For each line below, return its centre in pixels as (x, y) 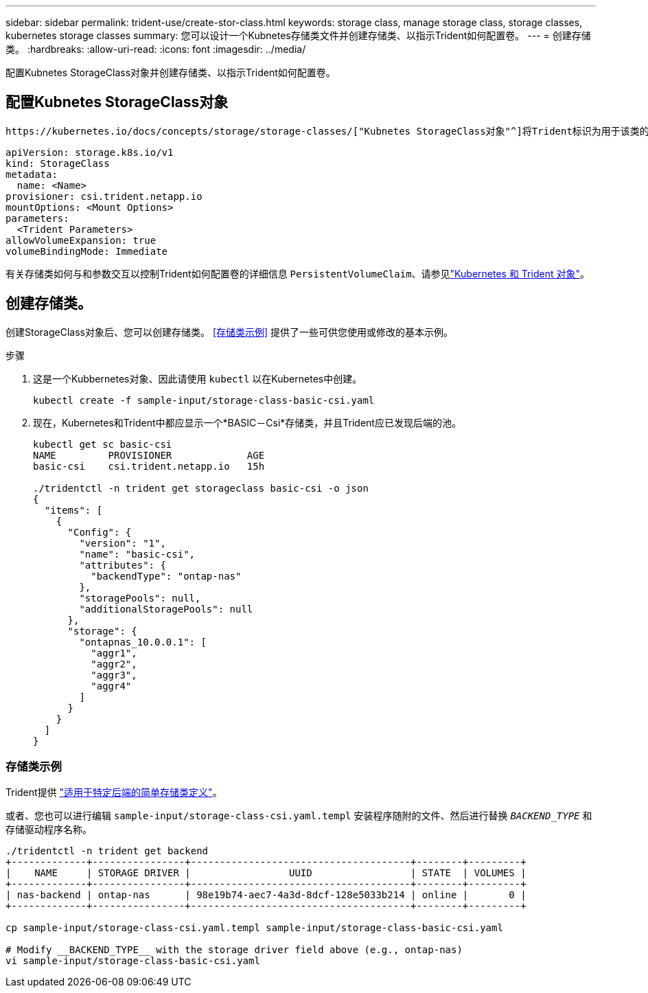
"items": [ (73, 510)
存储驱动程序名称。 (49, 830)
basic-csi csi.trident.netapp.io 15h (149, 466)
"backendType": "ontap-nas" (166, 576)
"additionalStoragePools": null (166, 609)
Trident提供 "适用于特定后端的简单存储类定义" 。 (114, 792)
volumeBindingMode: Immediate (87, 251)
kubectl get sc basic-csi (103, 444)
